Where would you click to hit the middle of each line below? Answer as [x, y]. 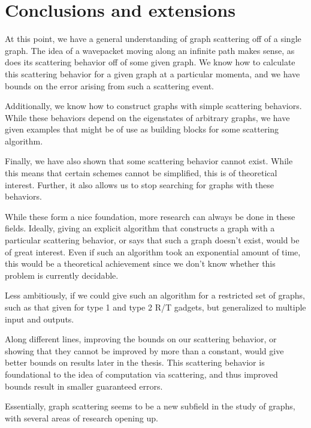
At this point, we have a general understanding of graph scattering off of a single [153, 39]
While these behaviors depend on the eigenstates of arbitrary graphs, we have [147, 117]
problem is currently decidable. [62, 275]
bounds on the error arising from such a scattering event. [109, 85]
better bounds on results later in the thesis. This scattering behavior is [135, 362]
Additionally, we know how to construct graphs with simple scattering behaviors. [153, 106]
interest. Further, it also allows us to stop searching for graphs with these [140, 184]
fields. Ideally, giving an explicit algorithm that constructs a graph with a [140, 228]
